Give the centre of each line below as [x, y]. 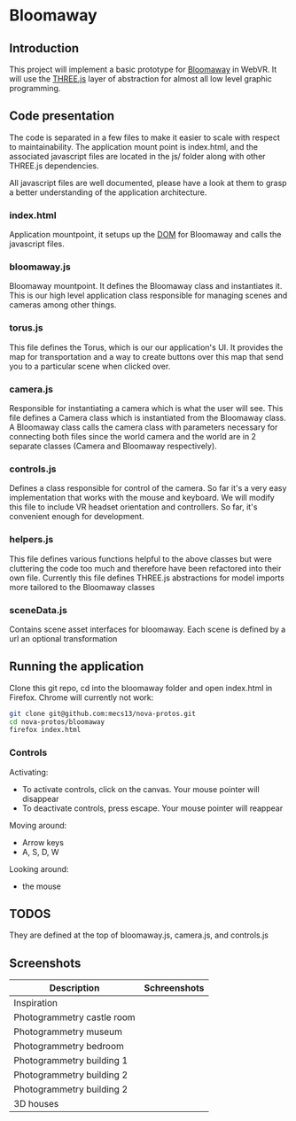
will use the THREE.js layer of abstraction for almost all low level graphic [140, 79]
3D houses [36, 1104]
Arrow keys [43, 842]
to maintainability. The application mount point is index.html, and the [134, 146]
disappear [40, 798]
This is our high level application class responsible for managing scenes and [148, 296]
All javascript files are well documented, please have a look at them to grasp [148, 183]
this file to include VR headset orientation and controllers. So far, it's [133, 507]
